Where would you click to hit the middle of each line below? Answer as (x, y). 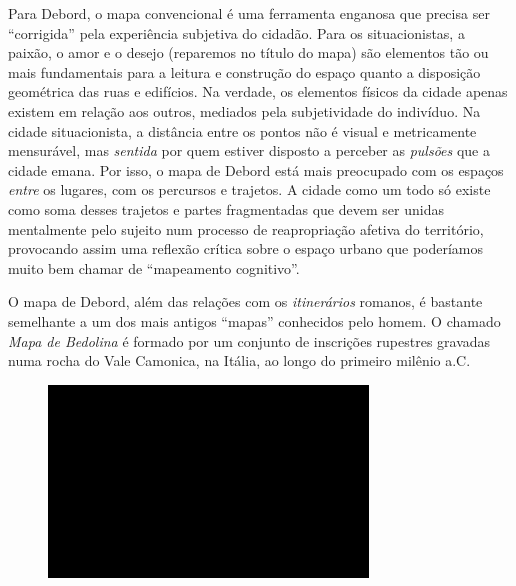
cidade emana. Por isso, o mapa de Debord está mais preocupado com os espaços (256, 169)
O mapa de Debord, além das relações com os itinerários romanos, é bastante (245, 301)
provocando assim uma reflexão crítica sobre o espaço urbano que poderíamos (246, 248)
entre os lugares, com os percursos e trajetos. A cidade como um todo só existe (249, 189)
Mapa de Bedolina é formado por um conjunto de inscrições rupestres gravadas (249, 340)
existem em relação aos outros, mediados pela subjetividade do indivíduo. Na (244, 110)
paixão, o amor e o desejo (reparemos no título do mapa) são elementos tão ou (248, 52)
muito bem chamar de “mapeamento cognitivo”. (154, 267)
